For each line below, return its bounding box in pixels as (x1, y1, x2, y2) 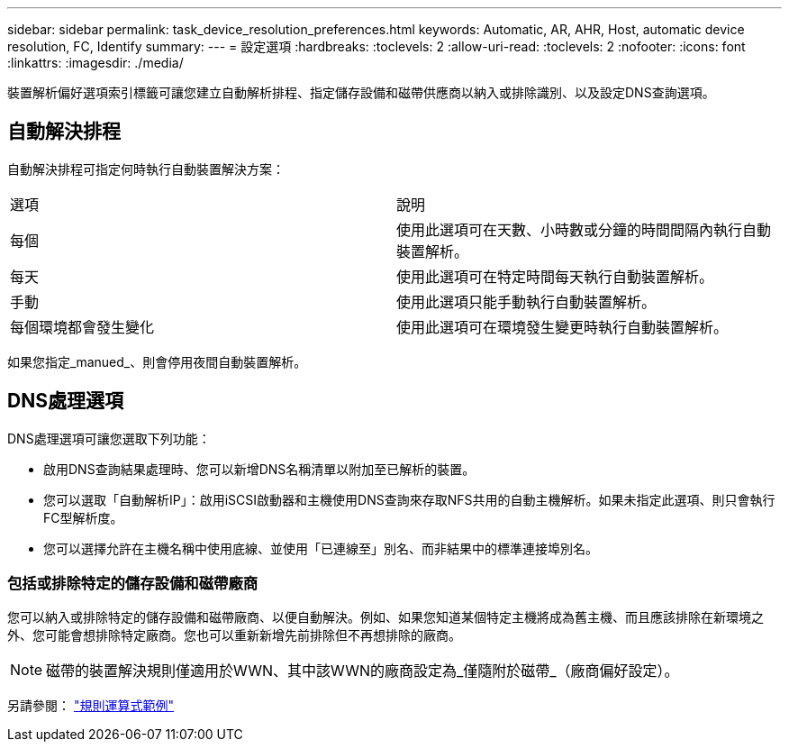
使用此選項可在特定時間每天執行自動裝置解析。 (396, 267, 714, 286)
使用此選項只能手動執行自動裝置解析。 (396, 292, 657, 311)
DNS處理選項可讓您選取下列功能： (7, 430, 211, 446)
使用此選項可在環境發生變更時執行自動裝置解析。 (396, 317, 729, 336)
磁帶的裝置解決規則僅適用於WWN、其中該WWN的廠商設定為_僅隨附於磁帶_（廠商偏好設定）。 (46, 662, 679, 680)
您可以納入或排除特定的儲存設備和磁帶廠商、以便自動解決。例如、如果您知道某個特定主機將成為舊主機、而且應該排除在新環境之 (7, 609, 764, 626)
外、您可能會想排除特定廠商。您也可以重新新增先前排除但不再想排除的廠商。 (7, 627, 461, 644)
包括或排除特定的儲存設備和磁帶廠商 (7, 574, 258, 593)
